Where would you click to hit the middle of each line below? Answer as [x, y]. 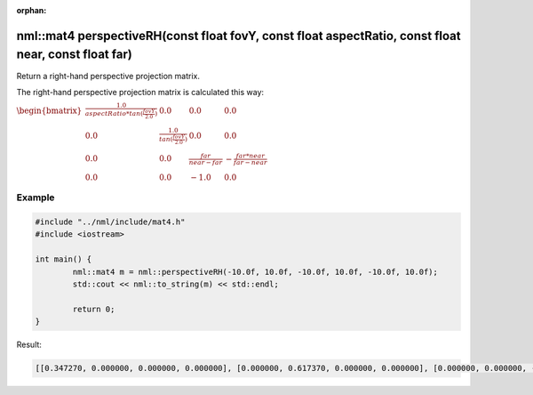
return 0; [94, 309]
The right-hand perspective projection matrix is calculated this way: [140, 92]
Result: [29, 345]
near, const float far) [74, 55]
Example [36, 197]
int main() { [64, 259]
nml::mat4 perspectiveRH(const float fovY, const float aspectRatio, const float [239, 36]
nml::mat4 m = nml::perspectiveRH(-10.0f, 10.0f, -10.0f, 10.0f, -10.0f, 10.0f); [255, 272]
